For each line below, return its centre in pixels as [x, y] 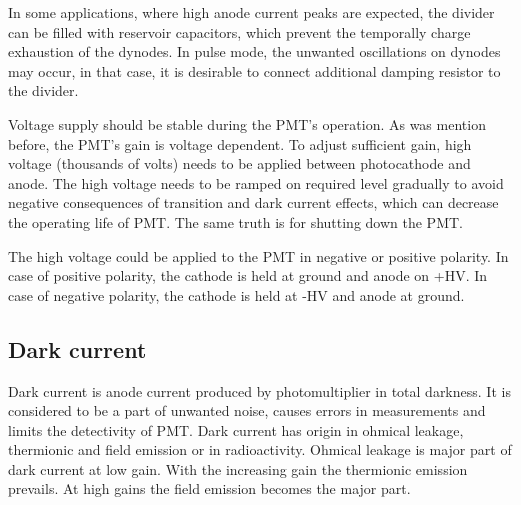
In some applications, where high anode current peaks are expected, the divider [251, 12]
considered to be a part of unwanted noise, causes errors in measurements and [247, 410]
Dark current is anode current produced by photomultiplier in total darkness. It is [259, 390]
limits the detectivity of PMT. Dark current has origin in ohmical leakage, [236, 429]
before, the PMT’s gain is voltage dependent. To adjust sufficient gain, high [240, 143]
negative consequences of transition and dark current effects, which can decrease [253, 202]
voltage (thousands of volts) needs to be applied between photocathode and [239, 163]
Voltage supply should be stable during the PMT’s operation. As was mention [247, 123]
